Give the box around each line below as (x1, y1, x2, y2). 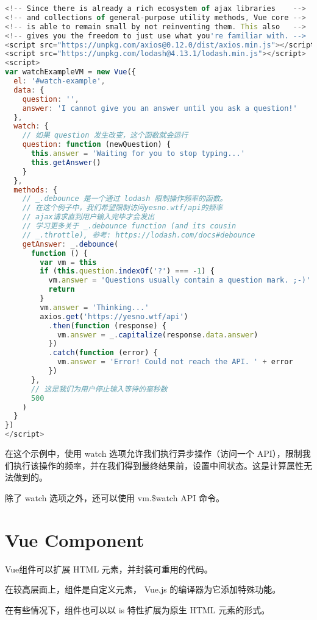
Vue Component (5, 527, 144, 552)
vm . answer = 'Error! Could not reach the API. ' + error (57, 358, 293, 367)
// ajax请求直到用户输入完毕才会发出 (22, 213, 155, 222)
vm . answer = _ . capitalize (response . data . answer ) (57, 330, 258, 339)
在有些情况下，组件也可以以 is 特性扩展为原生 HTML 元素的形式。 (5, 603, 270, 616)
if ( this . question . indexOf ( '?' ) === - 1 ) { (40, 267, 215, 276)
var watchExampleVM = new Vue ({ (5, 68, 136, 77)
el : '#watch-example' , (13, 77, 105, 85)
